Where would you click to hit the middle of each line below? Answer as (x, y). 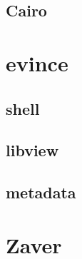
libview (32, 150)
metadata (41, 192)
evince (37, 62)
